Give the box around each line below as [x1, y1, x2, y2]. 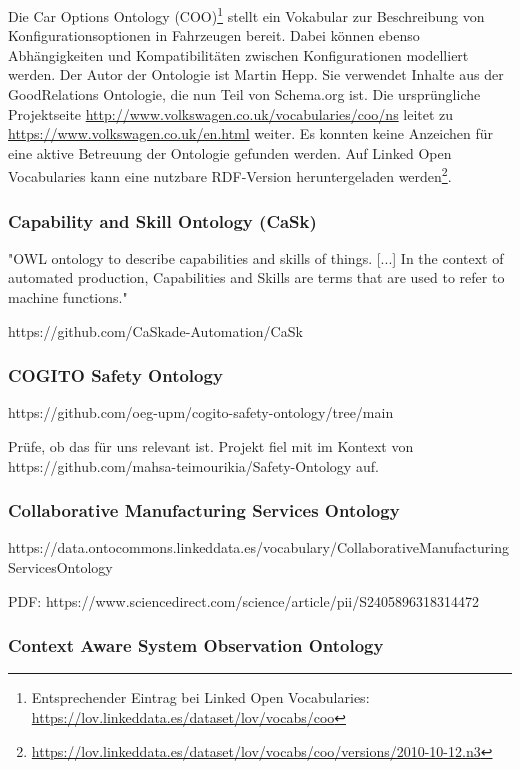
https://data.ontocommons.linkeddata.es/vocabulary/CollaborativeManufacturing [8, 537, 509, 558]
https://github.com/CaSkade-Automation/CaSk [8, 320, 303, 341]
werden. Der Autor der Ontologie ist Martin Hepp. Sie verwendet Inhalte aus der [8, 64, 504, 85]
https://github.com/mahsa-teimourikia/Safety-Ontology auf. [8, 455, 379, 476]
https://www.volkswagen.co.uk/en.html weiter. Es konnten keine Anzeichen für [8, 123, 494, 144]
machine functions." [8, 287, 128, 308]
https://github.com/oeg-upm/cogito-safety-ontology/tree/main [8, 402, 394, 423]
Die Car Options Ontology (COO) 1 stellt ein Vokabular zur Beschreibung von [8, 3, 485, 26]
